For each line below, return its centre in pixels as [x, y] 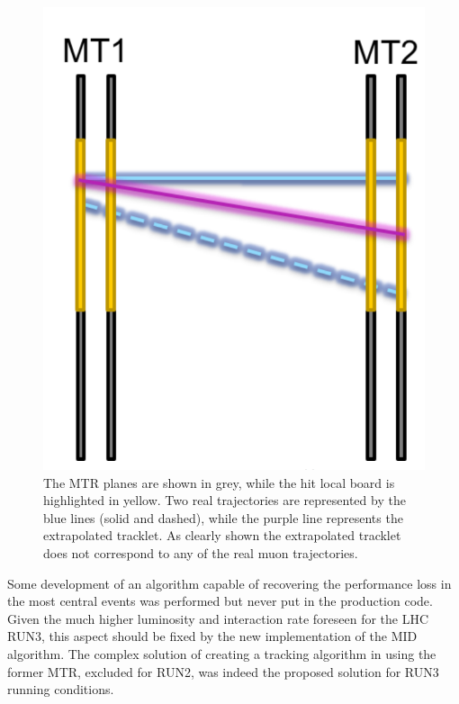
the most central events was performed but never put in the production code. [220, 601]
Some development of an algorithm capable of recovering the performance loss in [229, 583]
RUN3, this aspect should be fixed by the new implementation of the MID [212, 636]
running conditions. [61, 689]
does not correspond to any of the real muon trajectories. [201, 553]
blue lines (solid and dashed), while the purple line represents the [223, 517]
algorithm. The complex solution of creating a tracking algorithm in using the [222, 654]
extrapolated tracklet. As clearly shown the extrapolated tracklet [222, 535]
